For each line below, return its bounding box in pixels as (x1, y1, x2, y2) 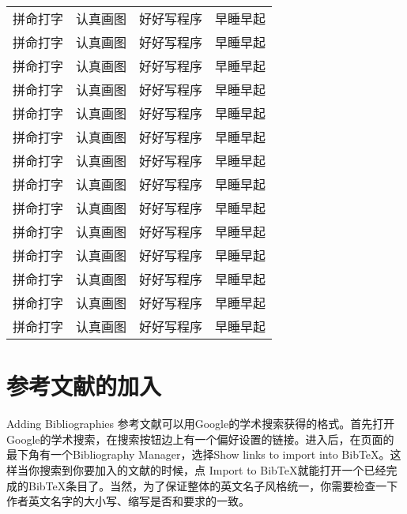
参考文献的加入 (6, 370, 162, 402)
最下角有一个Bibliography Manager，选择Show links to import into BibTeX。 (6, 446, 390, 463)
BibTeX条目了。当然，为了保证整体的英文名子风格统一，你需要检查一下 (28, 477, 398, 493)
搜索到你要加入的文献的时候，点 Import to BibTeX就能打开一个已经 (39, 461, 386, 478)
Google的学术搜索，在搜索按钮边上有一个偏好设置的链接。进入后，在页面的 (6, 430, 394, 447)
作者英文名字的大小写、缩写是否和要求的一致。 (6, 493, 250, 509)
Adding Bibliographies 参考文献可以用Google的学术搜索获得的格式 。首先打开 (6, 415, 395, 432)
